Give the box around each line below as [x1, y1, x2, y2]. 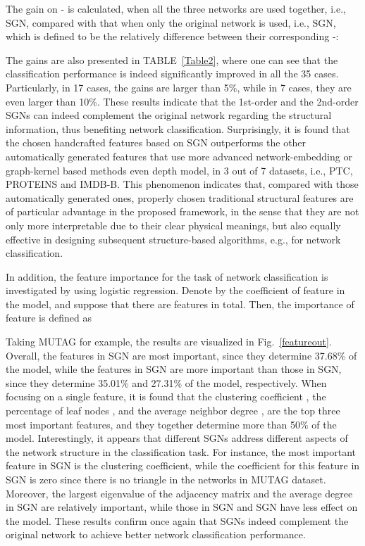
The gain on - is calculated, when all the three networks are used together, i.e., [6, 1, 346, 15]
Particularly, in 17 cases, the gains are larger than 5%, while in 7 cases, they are [6, 80, 352, 94]
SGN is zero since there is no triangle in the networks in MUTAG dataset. [6, 472, 326, 486]
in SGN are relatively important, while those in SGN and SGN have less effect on [6, 500, 358, 514]
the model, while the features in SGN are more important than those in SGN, [6, 362, 342, 376]
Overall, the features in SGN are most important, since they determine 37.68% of [6, 348, 357, 362]
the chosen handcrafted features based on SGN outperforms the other [6, 135, 307, 150]
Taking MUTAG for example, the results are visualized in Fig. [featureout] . [6, 334, 332, 349]
